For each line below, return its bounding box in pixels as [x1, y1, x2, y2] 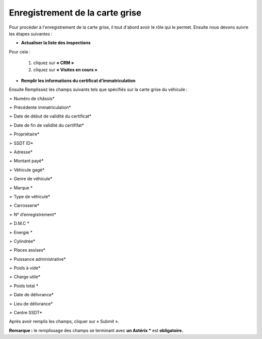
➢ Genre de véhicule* [9, 176, 53, 182]
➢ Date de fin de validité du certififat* [9, 122, 84, 128]
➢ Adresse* [9, 149, 33, 155]
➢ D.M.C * [9, 220, 30, 226]
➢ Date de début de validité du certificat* [9, 113, 92, 119]
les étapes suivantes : [9, 31, 53, 36]
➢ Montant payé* [9, 158, 44, 164]
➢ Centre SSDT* [9, 310, 43, 316]
